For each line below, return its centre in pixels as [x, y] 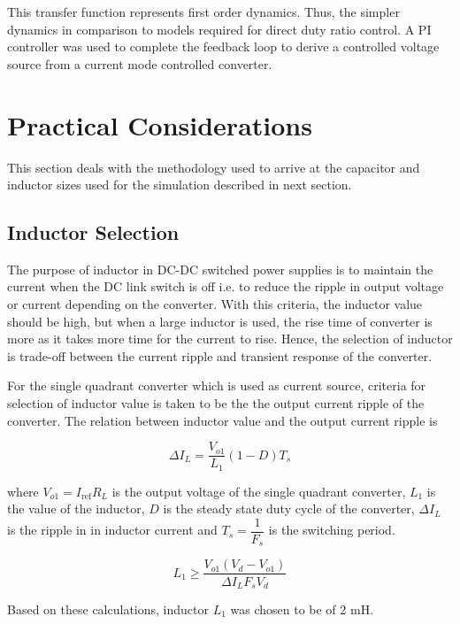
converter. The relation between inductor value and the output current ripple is [222, 420]
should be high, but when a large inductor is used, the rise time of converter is [220, 321]
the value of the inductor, [76, 508]
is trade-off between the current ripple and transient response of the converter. [220, 355]
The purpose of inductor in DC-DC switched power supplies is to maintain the [220, 269]
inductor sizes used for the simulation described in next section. [180, 185]
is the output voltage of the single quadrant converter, [259, 491]
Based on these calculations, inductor [108, 609]
